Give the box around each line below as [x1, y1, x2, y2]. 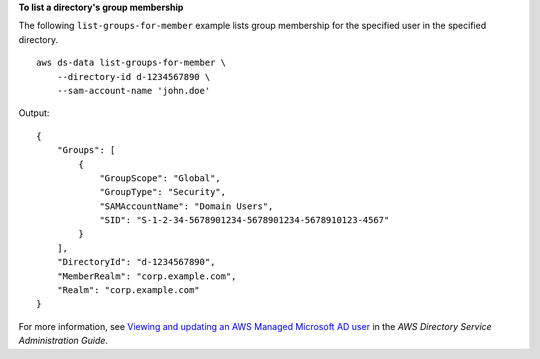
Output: [18, 107, 50, 119]
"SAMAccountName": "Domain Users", [99, 200, 274, 212]
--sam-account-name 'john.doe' [56, 85, 211, 96]
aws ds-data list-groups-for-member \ [36, 57, 227, 69]
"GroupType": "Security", [99, 186, 227, 198]
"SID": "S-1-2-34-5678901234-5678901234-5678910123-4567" [99, 215, 390, 226]
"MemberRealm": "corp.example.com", [56, 270, 237, 282]
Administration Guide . [18, 335, 109, 347]
